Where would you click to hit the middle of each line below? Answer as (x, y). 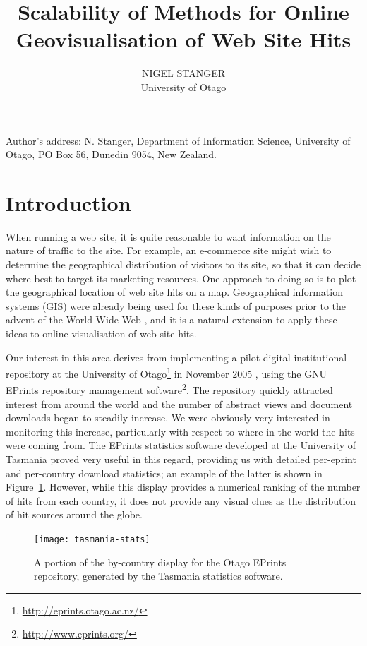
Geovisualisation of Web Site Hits (183, 39)
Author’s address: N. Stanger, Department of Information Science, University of (178, 140)
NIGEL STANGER (183, 73)
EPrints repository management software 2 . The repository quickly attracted (169, 389)
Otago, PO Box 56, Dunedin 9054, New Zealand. (111, 154)
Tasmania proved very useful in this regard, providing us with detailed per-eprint (181, 459)
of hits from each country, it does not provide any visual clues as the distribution (181, 500)
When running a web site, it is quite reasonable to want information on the (168, 236)
